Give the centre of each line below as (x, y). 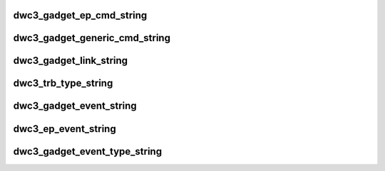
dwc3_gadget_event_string (75, 106)
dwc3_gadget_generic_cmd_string (92, 38)
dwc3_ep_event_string (65, 129)
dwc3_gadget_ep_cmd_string (80, 15)
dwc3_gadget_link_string (71, 61)
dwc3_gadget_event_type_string (88, 151)
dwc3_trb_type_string (63, 83)
